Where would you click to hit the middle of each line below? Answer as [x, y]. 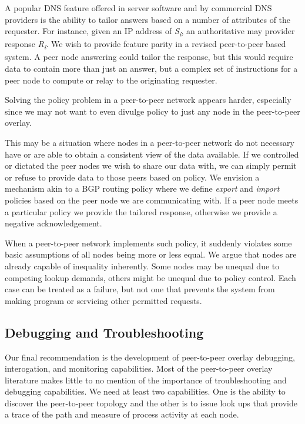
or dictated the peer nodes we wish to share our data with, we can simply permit [151, 166]
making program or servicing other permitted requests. [103, 300]
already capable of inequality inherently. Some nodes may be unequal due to [142, 266]
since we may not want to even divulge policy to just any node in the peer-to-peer [152, 111]
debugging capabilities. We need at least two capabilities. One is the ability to [145, 391]
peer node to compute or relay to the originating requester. [111, 80]
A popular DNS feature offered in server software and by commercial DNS [138, 8]
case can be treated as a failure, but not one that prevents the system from [140, 289]
